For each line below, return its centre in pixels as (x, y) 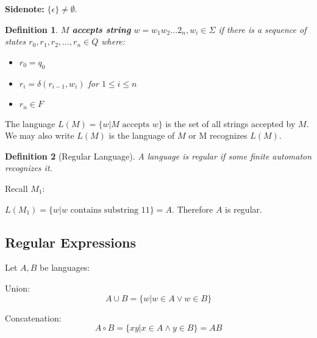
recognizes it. (29, 168)
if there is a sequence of (262, 29)
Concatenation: (33, 318)
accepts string (102, 29)
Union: (17, 288)
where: (113, 41)
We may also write (40, 135)
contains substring (105, 210)
